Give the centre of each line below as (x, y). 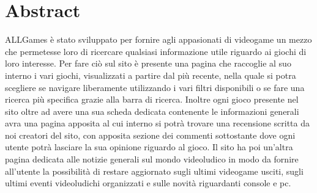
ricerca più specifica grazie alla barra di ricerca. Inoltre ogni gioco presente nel (152, 99)
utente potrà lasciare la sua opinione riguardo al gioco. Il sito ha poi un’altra (149, 147)
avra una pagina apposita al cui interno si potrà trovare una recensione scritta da (157, 123)
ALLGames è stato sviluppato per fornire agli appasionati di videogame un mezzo (158, 39)
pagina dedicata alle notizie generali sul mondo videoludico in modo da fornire (152, 159)
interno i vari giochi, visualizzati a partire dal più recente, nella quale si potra (151, 75)
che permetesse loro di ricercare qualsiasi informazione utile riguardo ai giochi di (156, 51)
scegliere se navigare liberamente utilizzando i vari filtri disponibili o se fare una (155, 87)
